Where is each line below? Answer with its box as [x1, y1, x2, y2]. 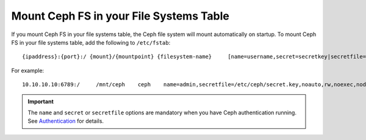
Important [27, 98, 54, 105]
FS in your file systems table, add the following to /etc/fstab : [11, 39, 171, 46]
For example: [11, 67, 45, 74]
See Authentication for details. [27, 117, 104, 125]
